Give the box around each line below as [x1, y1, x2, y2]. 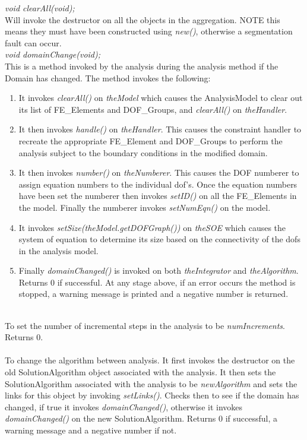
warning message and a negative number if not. [5, 424, 177, 436]
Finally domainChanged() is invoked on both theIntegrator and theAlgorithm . [18, 264, 299, 277]
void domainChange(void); [5, 48, 101, 61]
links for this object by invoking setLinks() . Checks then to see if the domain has [5, 389, 299, 401]
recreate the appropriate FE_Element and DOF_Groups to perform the [18, 134, 283, 147]
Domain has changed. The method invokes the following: [5, 71, 211, 84]
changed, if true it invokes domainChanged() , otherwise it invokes [5, 400, 243, 413]
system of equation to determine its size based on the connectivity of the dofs [18, 233, 300, 245]
